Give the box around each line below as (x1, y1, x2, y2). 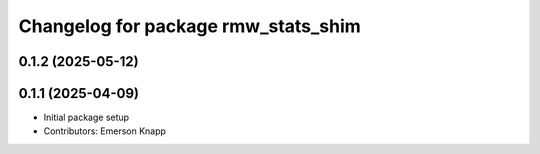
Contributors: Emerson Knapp (43, 125, 167, 137)
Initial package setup (43, 111, 130, 124)
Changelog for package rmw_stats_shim (18, 15, 362, 37)
